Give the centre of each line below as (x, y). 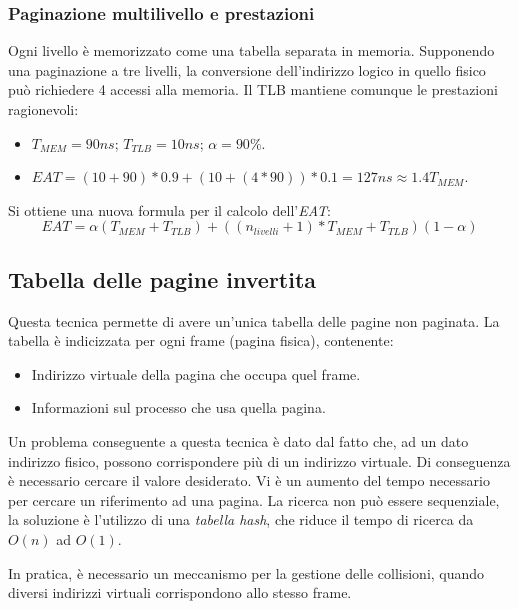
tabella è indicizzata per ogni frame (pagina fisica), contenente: (201, 340)
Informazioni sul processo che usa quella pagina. (178, 407)
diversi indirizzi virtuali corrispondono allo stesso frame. (180, 592)
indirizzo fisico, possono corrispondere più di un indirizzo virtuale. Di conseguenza (259, 460)
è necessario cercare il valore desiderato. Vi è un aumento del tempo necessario (249, 480)
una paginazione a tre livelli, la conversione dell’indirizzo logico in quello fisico (247, 69)
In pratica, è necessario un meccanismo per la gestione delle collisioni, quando (246, 572)
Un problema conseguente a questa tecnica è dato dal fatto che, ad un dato (238, 440)
